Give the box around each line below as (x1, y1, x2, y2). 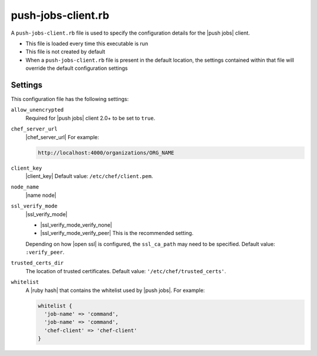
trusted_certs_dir (11, 260, 64, 267)
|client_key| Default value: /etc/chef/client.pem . (25, 172, 153, 179)
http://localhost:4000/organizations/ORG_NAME (38, 149, 174, 156)
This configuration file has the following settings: (11, 96, 129, 103)
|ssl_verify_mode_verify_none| (40, 221, 113, 229)
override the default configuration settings (25, 65, 128, 72)
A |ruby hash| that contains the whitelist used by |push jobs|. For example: (25, 287, 205, 294)
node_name (11, 184, 39, 190)
